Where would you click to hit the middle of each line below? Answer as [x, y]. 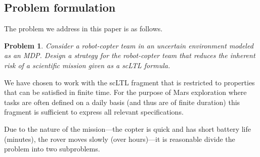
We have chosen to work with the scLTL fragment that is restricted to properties [129, 82]
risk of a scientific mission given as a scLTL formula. [87, 65]
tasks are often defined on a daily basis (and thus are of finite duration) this [122, 102]
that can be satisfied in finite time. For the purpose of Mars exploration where [125, 92]
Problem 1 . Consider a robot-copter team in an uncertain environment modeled [129, 45]
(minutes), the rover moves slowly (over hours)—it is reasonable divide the [120, 139]
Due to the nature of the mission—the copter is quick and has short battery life [128, 128]
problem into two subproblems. [52, 149]
